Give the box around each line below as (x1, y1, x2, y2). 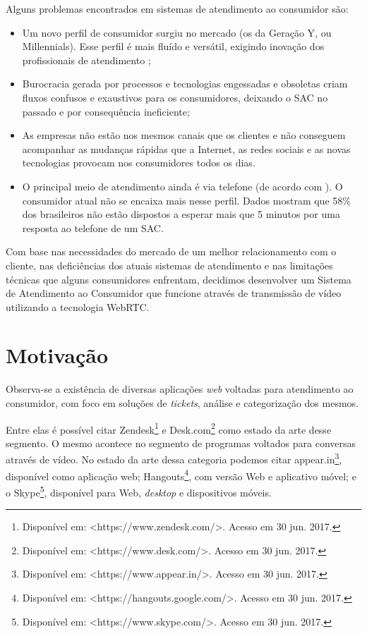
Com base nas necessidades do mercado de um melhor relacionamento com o (6, 244, 337, 259)
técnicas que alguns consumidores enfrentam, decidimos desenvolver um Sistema (6, 272, 351, 286)
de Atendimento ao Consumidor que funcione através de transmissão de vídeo (6, 286, 342, 300)
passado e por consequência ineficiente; (22, 104, 190, 118)
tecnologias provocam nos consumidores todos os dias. (22, 155, 255, 170)
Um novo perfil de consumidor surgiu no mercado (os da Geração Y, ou (22, 25, 332, 39)
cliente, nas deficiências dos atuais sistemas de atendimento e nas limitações (6, 257, 333, 272)
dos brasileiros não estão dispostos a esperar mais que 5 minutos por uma (22, 207, 340, 221)
